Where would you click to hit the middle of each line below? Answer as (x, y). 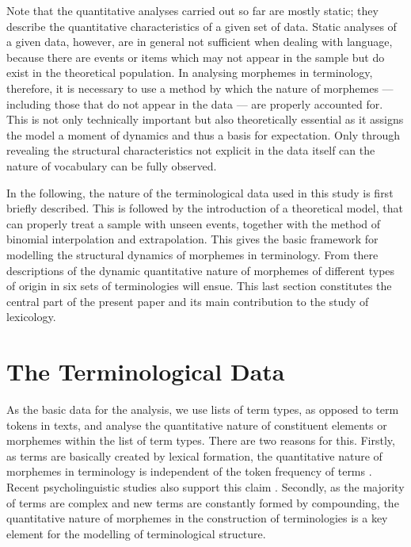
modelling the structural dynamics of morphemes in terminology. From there (192, 254)
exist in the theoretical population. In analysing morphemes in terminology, (190, 73)
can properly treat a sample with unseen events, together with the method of (194, 223)
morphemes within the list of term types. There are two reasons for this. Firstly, (201, 440)
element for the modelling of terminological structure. (136, 533)
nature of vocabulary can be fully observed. (112, 165)
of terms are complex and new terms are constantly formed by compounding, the (203, 502)
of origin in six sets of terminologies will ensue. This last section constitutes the (199, 286)
